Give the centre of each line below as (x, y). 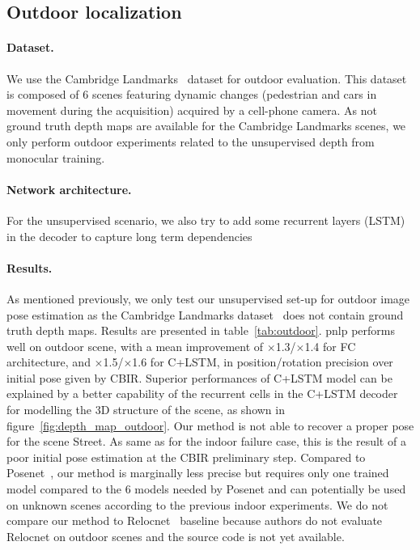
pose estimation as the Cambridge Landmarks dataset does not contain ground (205, 314)
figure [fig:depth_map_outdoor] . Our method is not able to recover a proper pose (210, 425)
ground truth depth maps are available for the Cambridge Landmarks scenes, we (206, 126)
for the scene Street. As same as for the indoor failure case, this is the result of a (206, 441)
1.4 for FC (330, 346)
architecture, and (49, 362)
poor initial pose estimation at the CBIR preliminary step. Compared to (186, 457)
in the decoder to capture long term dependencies (129, 236)
